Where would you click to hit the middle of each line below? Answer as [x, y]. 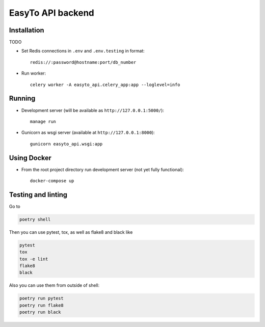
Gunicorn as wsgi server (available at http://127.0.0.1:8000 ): [88, 133]
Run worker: [34, 73]
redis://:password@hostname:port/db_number [83, 62]
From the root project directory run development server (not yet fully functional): [103, 169]
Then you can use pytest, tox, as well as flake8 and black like [71, 232]
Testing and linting [38, 195]
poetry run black [40, 312]
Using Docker [30, 158]
